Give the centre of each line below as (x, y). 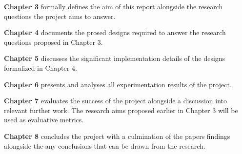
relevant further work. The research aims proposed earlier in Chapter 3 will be (121, 110)
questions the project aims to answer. (60, 16)
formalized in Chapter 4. (40, 67)
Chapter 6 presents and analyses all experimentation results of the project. (118, 84)
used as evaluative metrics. (44, 120)
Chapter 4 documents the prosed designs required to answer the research (115, 32)
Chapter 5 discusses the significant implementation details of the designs (115, 58)
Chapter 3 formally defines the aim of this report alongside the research (113, 6)
